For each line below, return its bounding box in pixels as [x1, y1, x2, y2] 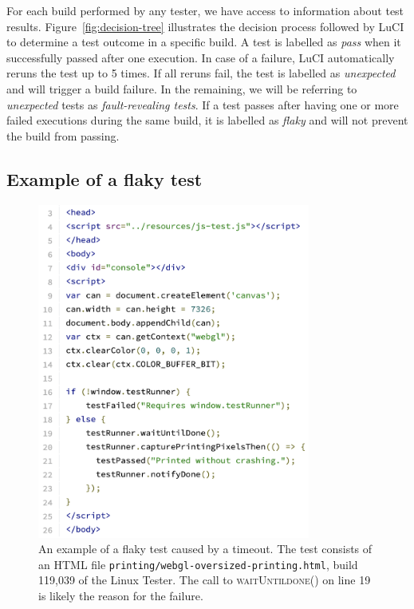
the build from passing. [6, 127, 120, 144]
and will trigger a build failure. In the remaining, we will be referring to [6, 80, 357, 97]
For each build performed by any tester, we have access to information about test [6, 2, 404, 18]
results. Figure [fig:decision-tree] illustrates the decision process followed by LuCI [6, 18, 404, 34]
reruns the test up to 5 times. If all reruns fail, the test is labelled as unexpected [6, 65, 396, 81]
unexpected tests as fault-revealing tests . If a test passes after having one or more [6, 96, 399, 113]
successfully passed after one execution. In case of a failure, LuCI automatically [6, 49, 395, 65]
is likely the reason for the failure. [38, 587, 203, 603]
